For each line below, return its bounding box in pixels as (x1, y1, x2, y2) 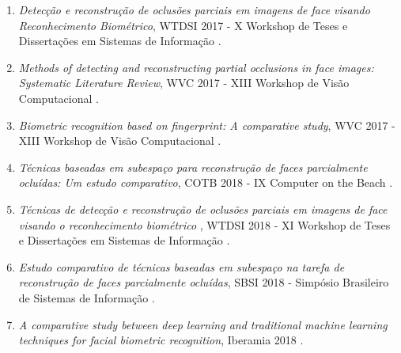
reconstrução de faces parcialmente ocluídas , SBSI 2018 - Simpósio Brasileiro (18, 274, 389, 290)
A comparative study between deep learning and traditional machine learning (18, 316, 388, 332)
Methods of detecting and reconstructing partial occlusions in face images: (18, 59, 374, 75)
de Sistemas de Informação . (18, 289, 155, 306)
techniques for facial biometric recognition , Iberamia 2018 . (18, 332, 304, 348)
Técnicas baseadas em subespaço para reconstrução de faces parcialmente (18, 158, 368, 175)
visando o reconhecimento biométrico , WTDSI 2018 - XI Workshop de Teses (18, 216, 391, 233)
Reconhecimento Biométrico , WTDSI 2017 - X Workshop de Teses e (18, 17, 348, 33)
